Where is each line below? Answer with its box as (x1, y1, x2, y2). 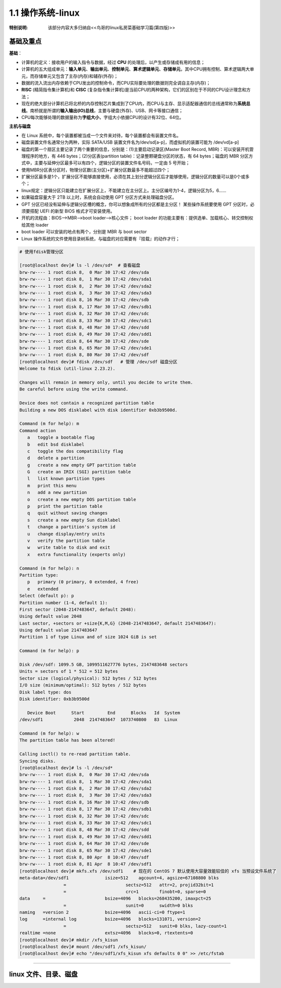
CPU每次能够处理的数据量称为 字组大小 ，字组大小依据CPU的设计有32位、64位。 (21, 114, 184, 120)
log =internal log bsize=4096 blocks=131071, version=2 (19, 916, 201, 922)
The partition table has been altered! (19, 738, 115, 743)
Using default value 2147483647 (19, 628, 98, 633)
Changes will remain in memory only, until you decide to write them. (19, 380, 194, 386)
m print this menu (27, 482, 77, 488)
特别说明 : (9, 25, 28, 30)
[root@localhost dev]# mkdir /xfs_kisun (19, 937, 118, 943)
